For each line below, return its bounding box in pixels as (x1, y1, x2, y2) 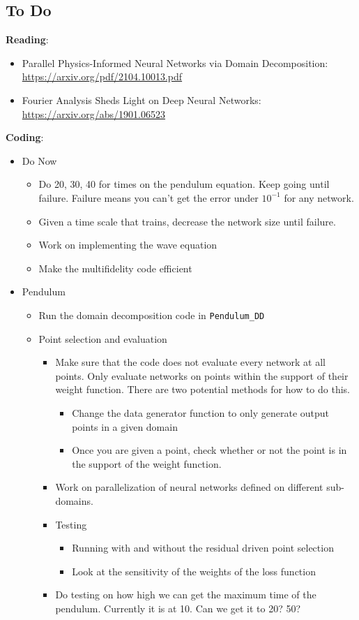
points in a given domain (72, 419, 178, 434)
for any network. (284, 190, 354, 205)
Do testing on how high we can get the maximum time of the (55, 587, 316, 602)
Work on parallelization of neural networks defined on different (55, 480, 323, 494)
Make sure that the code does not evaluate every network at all (55, 355, 326, 369)
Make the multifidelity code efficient (38, 260, 192, 275)
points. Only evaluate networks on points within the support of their (55, 368, 349, 383)
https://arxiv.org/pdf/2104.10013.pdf (22, 69, 183, 84)
